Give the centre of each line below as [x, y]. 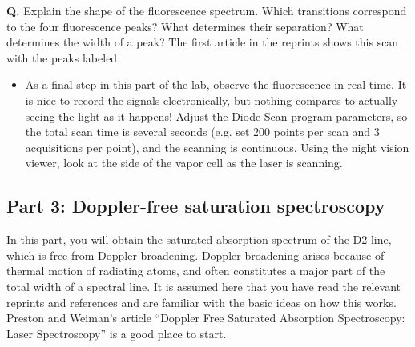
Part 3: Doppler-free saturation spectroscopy [196, 206]
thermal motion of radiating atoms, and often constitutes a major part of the [196, 271]
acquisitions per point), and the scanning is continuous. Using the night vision [217, 147]
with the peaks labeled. [64, 57]
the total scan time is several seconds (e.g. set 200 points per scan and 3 [202, 132]
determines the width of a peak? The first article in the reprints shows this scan [203, 42]
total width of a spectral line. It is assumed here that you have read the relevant [203, 286]
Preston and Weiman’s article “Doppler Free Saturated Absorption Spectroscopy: [206, 318]
